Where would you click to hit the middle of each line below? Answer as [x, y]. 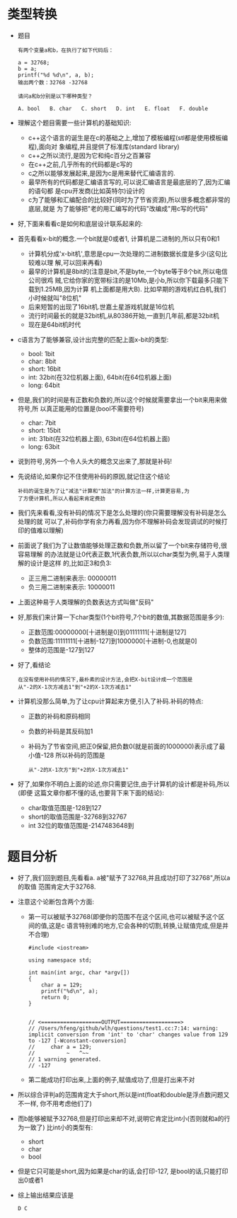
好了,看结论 [34, 665]
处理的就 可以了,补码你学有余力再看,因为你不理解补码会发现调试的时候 [119, 521]
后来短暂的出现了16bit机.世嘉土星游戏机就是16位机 [101, 307]
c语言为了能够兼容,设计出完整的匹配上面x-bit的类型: [93, 339]
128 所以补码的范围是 [74, 755]
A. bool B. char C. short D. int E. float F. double [113, 108]
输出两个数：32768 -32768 [53, 82]
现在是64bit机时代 [54, 324]
